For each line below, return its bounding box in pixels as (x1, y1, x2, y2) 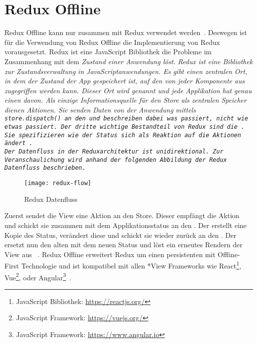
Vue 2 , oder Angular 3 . (4, 270, 72, 282)
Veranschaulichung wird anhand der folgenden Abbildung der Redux (4, 156, 227, 163)
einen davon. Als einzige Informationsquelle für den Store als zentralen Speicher (4, 95, 247, 105)
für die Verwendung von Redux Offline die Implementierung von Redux (4, 37, 220, 47)
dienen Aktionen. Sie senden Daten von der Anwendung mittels (4, 104, 196, 114)
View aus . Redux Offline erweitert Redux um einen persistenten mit (4, 249, 216, 259)
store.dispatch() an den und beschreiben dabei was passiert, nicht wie (4, 115, 248, 122)
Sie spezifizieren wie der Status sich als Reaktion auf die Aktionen (4, 131, 241, 139)
